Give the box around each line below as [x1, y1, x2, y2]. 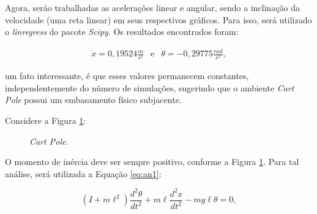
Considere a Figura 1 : [5, 113, 86, 126]
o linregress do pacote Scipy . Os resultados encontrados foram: [5, 25, 239, 38]
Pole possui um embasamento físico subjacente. [5, 93, 182, 106]
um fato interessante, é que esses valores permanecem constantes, [5, 69, 249, 82]
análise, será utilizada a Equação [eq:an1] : [5, 167, 162, 180]
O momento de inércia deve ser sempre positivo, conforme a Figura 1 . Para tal [5, 155, 299, 168]
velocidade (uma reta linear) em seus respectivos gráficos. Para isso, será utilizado [5, 13, 312, 26]
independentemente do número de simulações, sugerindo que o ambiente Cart [5, 81, 294, 94]
